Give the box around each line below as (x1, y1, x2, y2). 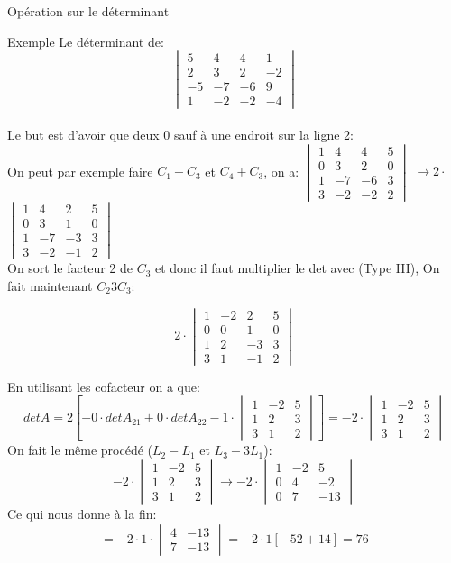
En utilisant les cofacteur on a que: (7, 377, 200, 395)
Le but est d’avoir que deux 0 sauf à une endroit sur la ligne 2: (7, 125, 354, 144)
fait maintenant (7, 276, 93, 295)
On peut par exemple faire (7, 161, 153, 180)
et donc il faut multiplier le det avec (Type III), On (155, 259, 440, 277)
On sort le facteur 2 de (7, 259, 133, 277)
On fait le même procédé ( (7, 440, 153, 459)
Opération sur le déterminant (7, 2, 170, 20)
